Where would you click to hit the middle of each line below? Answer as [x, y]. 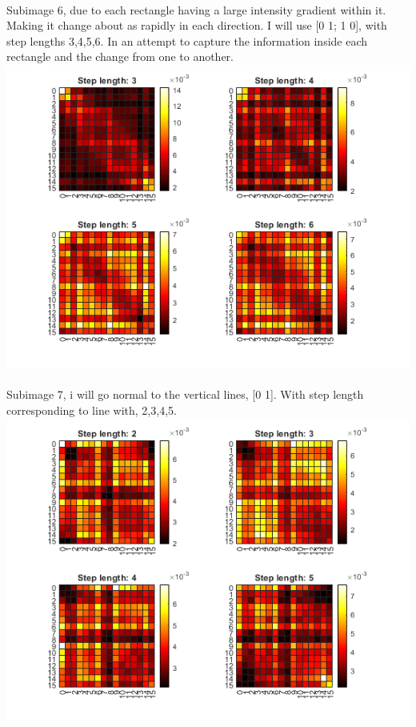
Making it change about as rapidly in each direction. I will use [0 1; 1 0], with [197, 25]
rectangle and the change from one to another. [120, 56]
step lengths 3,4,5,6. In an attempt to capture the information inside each [187, 40]
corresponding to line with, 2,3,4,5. [92, 410]
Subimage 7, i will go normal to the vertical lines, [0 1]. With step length [185, 394]
